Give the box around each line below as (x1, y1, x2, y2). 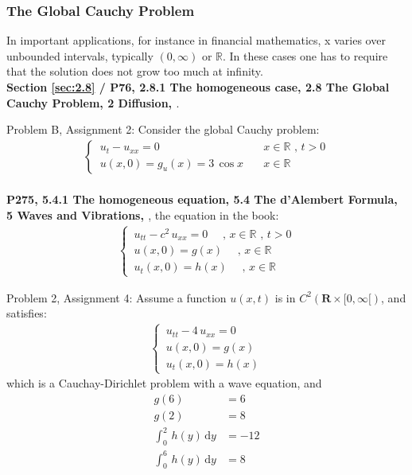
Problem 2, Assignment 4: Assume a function (6, 289, 227, 306)
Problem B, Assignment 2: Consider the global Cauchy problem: (6, 121, 320, 138)
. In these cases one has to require (223, 47, 388, 64)
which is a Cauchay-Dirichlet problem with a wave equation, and (6, 375, 322, 391)
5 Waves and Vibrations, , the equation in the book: (6, 207, 279, 223)
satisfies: (6, 305, 47, 321)
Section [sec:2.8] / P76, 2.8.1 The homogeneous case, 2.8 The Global (6, 79, 390, 95)
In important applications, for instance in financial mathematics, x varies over (6, 32, 386, 49)
